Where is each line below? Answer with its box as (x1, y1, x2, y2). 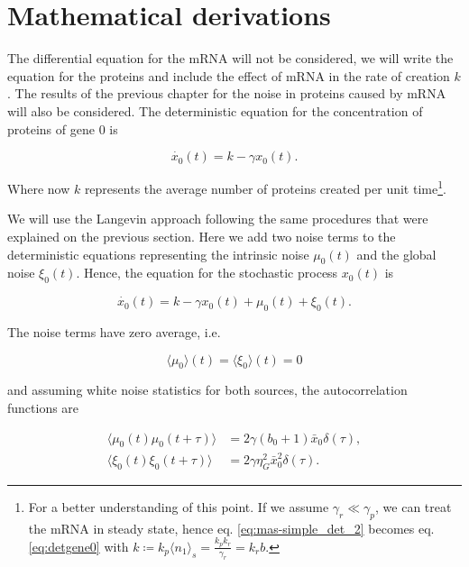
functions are (7, 398, 79, 416)
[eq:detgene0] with (28, 536, 129, 555)
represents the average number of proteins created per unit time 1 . (84, 177, 446, 197)
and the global (356, 244, 437, 263)
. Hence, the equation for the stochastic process (76, 263, 338, 282)
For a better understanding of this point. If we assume (28, 497, 329, 516)
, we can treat (375, 497, 452, 516)
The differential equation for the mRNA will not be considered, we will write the (7, 49, 454, 68)
